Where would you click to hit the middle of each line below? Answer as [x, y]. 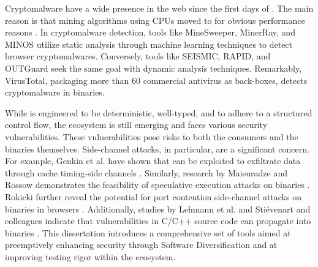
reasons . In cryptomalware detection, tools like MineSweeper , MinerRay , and [150, 32]
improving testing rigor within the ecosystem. [90, 256]
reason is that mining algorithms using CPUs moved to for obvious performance [155, 20]
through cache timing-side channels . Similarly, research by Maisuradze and [146, 172]
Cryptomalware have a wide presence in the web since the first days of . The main [159, 8]
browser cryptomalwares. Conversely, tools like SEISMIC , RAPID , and [138, 56]
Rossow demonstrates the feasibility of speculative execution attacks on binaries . [157, 185]
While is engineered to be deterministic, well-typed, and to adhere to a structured [159, 112]
